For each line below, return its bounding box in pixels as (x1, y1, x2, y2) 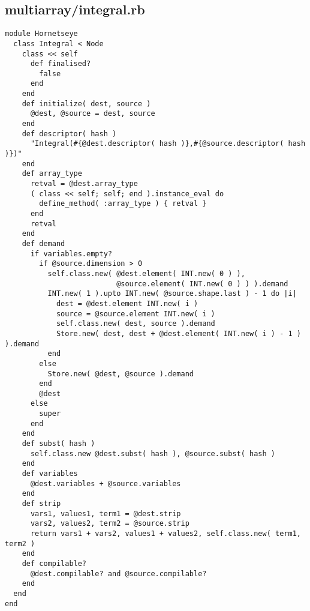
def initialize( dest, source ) (22, 99, 151, 108)
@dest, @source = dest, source (30, 109, 155, 118)
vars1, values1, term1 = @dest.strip (30, 509, 181, 518)
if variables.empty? (30, 249, 112, 258)
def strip (22, 499, 61, 508)
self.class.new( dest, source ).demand (56, 319, 215, 328)
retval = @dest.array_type (30, 179, 138, 188)
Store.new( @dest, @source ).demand (47, 369, 194, 378)
